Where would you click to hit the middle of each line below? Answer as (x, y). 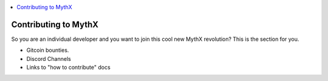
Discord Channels (49, 58)
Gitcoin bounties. (48, 50)
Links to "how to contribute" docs (68, 68)
